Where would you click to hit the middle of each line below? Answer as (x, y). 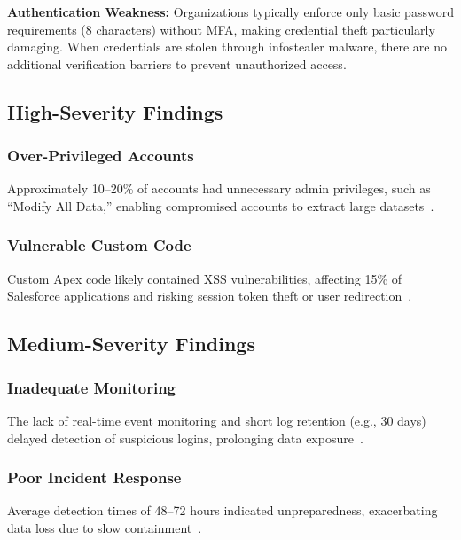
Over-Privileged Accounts (101, 156)
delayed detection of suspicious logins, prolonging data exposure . (185, 438)
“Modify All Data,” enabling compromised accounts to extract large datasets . (221, 205)
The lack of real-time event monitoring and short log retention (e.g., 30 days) (217, 420)
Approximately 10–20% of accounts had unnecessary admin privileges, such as (219, 188)
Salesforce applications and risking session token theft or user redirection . (210, 296)
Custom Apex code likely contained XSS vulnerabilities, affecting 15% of (205, 278)
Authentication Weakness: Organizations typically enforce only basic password (230, 12)
